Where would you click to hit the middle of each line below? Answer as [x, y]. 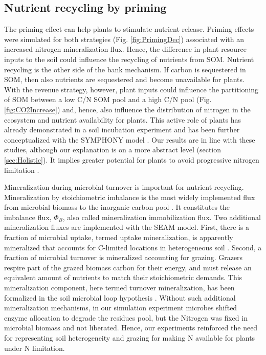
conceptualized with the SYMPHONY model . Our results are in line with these [130, 139]
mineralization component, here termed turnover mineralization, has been [119, 288]
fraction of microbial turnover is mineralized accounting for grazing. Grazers [124, 257]
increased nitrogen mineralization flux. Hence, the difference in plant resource [126, 49]
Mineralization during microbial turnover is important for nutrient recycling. [124, 187]
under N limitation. [35, 348]
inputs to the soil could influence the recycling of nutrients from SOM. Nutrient [129, 59]
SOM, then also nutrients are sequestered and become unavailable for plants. [124, 79]
